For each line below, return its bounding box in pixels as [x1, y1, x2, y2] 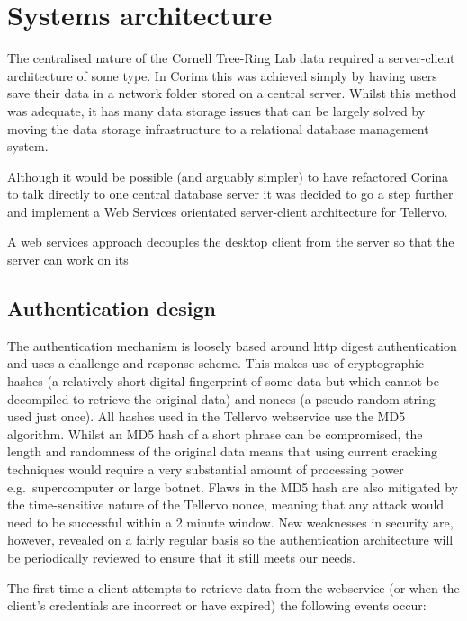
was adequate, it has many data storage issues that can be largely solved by [7, 101, 426, 120]
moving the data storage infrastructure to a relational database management [7, 119, 429, 138]
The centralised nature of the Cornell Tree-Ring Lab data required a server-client [7, 49, 455, 67]
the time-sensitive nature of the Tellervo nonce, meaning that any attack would [7, 495, 445, 514]
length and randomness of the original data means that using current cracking [7, 442, 438, 461]
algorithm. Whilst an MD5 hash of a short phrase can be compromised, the [7, 424, 423, 443]
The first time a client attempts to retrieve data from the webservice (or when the [7, 578, 460, 597]
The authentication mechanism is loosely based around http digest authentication [7, 336, 457, 355]
